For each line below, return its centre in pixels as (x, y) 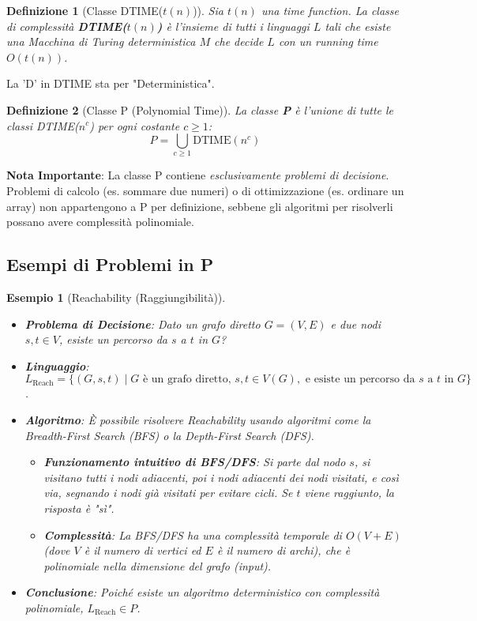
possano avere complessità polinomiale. (100, 222)
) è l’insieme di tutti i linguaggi (233, 26)
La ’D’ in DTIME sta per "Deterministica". (111, 83)
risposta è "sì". (79, 508)
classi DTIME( (43, 125)
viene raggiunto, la (349, 493)
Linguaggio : (57, 365)
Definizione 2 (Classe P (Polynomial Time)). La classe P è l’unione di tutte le (200, 109)
